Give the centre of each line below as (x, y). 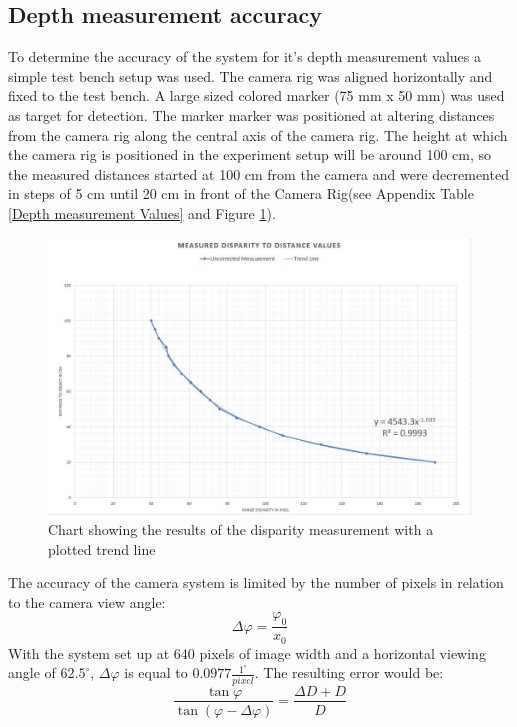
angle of (32, 672)
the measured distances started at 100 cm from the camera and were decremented (258, 173)
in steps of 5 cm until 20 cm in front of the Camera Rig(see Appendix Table (241, 193)
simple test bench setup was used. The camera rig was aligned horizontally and (250, 75)
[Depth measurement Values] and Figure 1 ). (142, 212)
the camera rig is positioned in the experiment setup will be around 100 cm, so (250, 154)
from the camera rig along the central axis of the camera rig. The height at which (258, 134)
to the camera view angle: (87, 601)
